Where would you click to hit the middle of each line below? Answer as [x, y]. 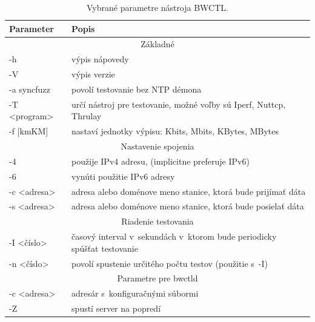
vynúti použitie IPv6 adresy [123, 176]
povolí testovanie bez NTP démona [137, 89]
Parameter [31, 28]
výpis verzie [93, 74]
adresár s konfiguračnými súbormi [135, 293]
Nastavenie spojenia [157, 146]
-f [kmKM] [29, 131]
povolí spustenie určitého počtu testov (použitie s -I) [170, 263]
